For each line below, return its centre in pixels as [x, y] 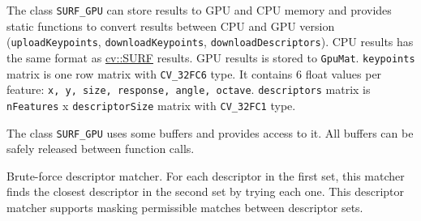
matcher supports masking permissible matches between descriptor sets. [185, 207]
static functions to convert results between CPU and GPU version [171, 25]
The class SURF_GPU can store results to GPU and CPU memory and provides [199, 10]
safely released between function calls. [101, 149]
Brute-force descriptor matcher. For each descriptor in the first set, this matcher [206, 175]
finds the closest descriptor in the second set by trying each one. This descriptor [205, 191]
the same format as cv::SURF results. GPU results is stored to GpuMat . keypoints [211, 57]
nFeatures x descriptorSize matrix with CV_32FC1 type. [151, 105]
